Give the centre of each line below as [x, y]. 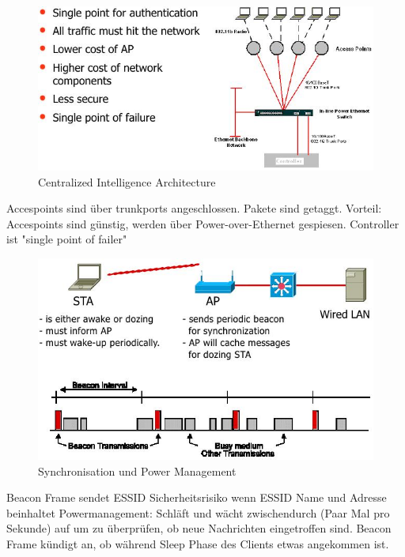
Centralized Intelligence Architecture [127, 181]
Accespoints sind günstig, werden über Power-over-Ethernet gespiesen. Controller [203, 223]
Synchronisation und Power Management [137, 470]
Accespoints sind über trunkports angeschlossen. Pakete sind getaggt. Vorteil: [194, 208]
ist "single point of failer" [67, 239]
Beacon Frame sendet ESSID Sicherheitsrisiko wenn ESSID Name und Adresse [197, 497]
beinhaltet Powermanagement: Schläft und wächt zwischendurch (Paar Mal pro [198, 512]
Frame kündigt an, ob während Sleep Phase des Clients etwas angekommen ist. [198, 544]
